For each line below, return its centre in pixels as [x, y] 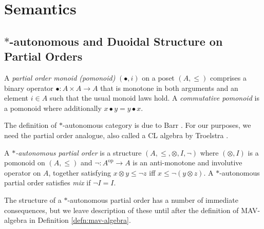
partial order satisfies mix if [48, 183]
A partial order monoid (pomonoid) [60, 77]
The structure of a [33, 199]
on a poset [158, 77]
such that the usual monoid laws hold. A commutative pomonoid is [154, 98]
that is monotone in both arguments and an [169, 88]
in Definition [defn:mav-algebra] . [80, 220]
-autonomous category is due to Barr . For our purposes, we [157, 125]
